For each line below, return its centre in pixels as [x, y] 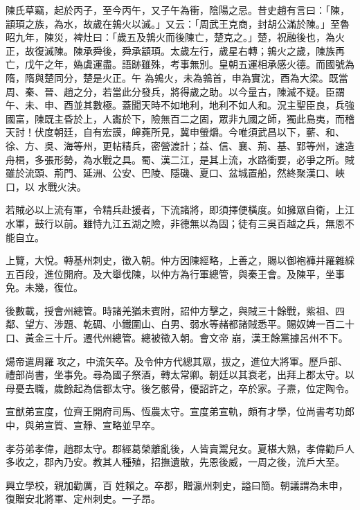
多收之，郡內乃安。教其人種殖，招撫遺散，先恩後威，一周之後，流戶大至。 [175, 462]
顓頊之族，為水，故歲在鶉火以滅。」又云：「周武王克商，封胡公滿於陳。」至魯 [178, 23]
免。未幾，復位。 [44, 287]
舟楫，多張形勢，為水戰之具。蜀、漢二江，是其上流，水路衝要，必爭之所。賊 [180, 159]
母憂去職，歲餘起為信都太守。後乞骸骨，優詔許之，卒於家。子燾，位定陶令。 [180, 388]
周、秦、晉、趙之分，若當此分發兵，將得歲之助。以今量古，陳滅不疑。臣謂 [175, 91]
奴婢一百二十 [325, 324]
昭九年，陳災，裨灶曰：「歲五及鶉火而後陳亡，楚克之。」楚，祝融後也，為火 [175, 37]
